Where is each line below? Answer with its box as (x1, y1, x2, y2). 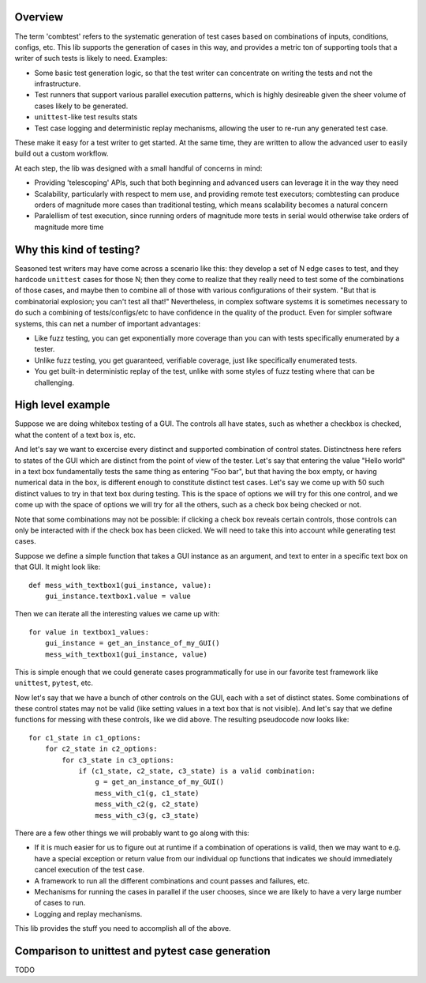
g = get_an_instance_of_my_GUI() (95, 778, 225, 786)
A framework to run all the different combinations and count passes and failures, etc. (34, 876, 310, 885)
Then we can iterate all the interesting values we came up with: (14, 609, 220, 619)
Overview (14, 10, 64, 24)
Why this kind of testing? (14, 243, 140, 256)
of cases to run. (34, 898, 86, 908)
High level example (14, 398, 110, 412)
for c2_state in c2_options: (44, 744, 158, 754)
